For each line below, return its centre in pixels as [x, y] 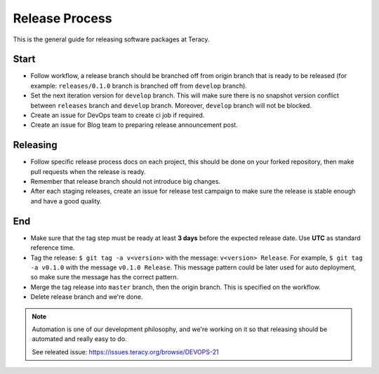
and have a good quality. [66, 201]
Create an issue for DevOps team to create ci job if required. [118, 115]
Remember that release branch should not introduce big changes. [126, 182]
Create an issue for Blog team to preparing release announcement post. [134, 125]
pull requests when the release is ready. [88, 171]
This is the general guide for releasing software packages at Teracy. [111, 39]
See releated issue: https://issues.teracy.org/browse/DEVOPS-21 [125, 352]
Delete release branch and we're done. [87, 297]
